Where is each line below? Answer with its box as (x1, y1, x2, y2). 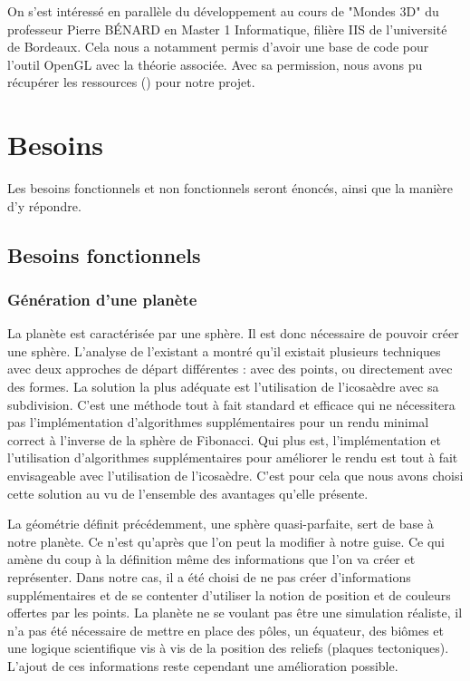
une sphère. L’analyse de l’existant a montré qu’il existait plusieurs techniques (7, 341, 441, 360)
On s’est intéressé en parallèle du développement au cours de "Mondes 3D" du (7, 2, 439, 20)
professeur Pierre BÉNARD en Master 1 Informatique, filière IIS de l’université (7, 19, 447, 38)
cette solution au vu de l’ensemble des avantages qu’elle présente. (7, 483, 369, 502)
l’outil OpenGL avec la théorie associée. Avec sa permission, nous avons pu (7, 54, 423, 73)
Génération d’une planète (7, 287, 197, 310)
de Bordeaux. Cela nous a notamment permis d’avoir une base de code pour (7, 37, 429, 56)
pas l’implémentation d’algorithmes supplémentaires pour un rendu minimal (7, 413, 429, 432)
